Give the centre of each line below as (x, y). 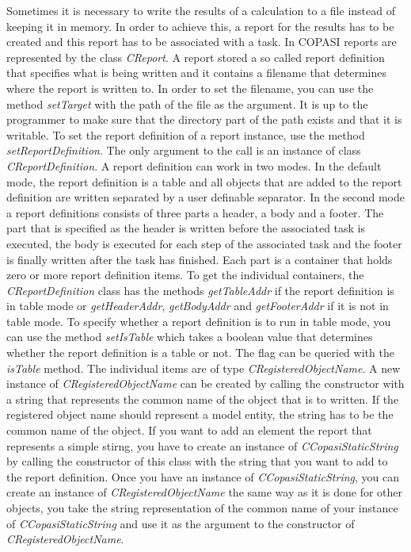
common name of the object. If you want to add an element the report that (189, 430)
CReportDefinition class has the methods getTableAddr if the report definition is (200, 290)
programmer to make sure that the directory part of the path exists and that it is (204, 119)
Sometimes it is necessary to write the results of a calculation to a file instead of (201, 10)
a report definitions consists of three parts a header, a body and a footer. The (195, 212)
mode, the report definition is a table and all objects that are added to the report (204, 181)
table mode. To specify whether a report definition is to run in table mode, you (199, 321)
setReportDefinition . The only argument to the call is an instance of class (184, 150)
